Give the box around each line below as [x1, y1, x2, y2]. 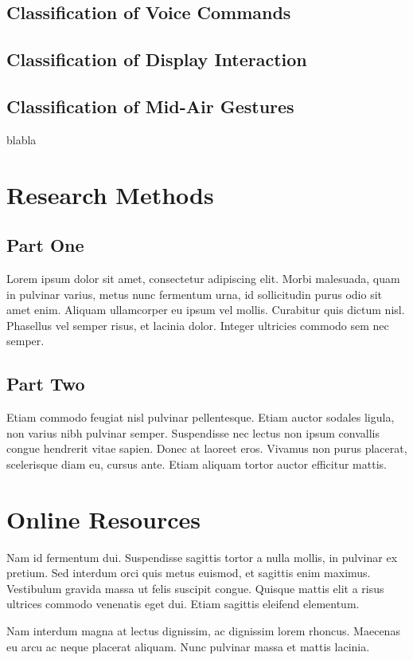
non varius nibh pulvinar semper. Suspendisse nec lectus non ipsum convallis [6, 424, 380, 441]
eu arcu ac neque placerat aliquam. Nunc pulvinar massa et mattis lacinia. [6, 638, 370, 654]
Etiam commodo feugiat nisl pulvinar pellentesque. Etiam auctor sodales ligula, [6, 409, 395, 426]
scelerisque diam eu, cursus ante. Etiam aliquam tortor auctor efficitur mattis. [6, 455, 387, 472]
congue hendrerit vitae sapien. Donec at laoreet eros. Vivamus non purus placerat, [6, 440, 407, 457]
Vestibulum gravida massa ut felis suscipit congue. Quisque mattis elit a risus [6, 579, 384, 596]
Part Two [6, 371, 85, 396]
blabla [6, 131, 37, 147]
